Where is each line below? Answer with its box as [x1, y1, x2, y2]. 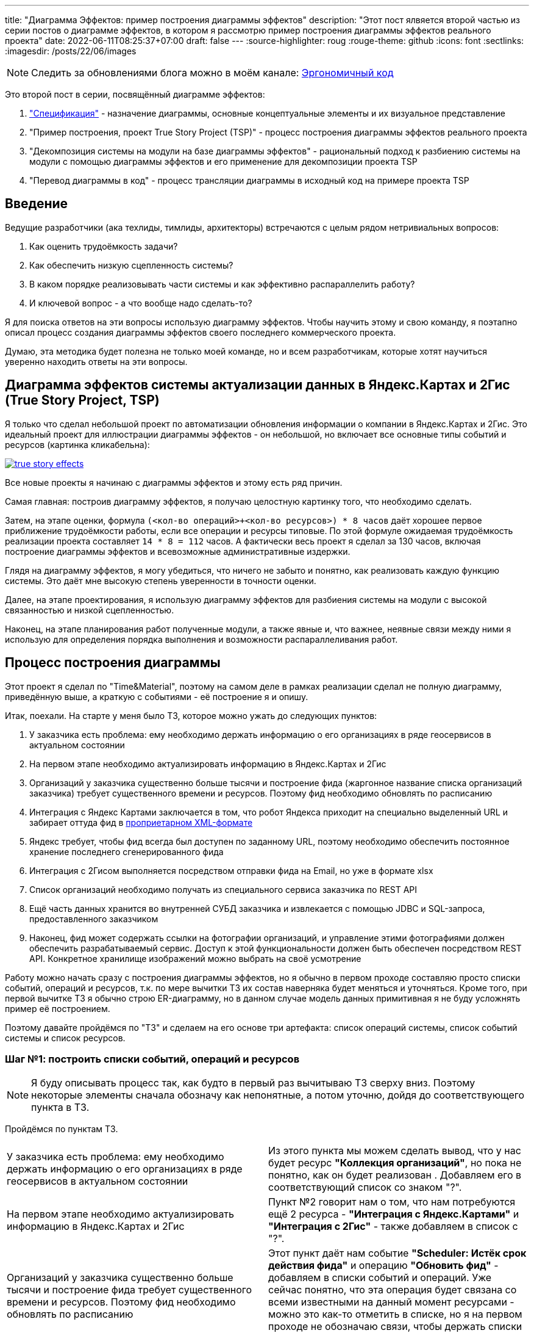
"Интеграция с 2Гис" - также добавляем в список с [268, 1220, 518, 1233]
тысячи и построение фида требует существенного [7, 1284, 252, 1296]
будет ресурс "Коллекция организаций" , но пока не [268, 1157, 522, 1169]
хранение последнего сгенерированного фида [29, 846, 224, 857]
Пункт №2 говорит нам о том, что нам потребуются [268, 1196, 516, 1208]
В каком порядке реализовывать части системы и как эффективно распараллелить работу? [29, 278, 415, 289]
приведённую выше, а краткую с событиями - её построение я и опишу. [5, 691, 308, 702]
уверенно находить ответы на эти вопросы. [5, 356, 188, 367]
